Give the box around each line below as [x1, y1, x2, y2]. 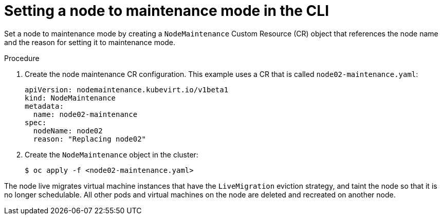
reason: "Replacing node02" [33, 134, 146, 143]
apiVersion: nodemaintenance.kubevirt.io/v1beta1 [25, 85, 229, 94]
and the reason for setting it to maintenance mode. [4, 37, 176, 47]
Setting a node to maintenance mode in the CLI [4, 2, 329, 19]
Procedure [4, 53, 40, 63]
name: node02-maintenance [33, 110, 138, 118]
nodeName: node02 [33, 126, 103, 135]
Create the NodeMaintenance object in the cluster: [25, 150, 198, 159]
